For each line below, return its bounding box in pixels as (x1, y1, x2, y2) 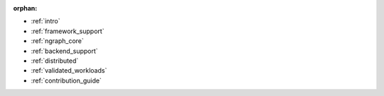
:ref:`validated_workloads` (31, 66, 107, 75)
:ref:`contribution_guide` (31, 76, 102, 85)
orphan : (13, 4, 38, 12)
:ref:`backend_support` (31, 47, 99, 55)
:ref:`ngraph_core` (31, 37, 85, 45)
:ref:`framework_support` (31, 27, 105, 35)
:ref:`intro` (31, 17, 60, 25)
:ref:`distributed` (31, 56, 79, 65)
